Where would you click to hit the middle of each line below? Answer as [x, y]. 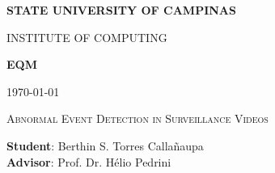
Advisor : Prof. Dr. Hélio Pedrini [89, 161]
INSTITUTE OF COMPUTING [87, 37]
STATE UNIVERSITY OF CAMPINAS [121, 10]
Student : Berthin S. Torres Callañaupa [105, 145]
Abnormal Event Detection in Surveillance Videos [137, 118]
